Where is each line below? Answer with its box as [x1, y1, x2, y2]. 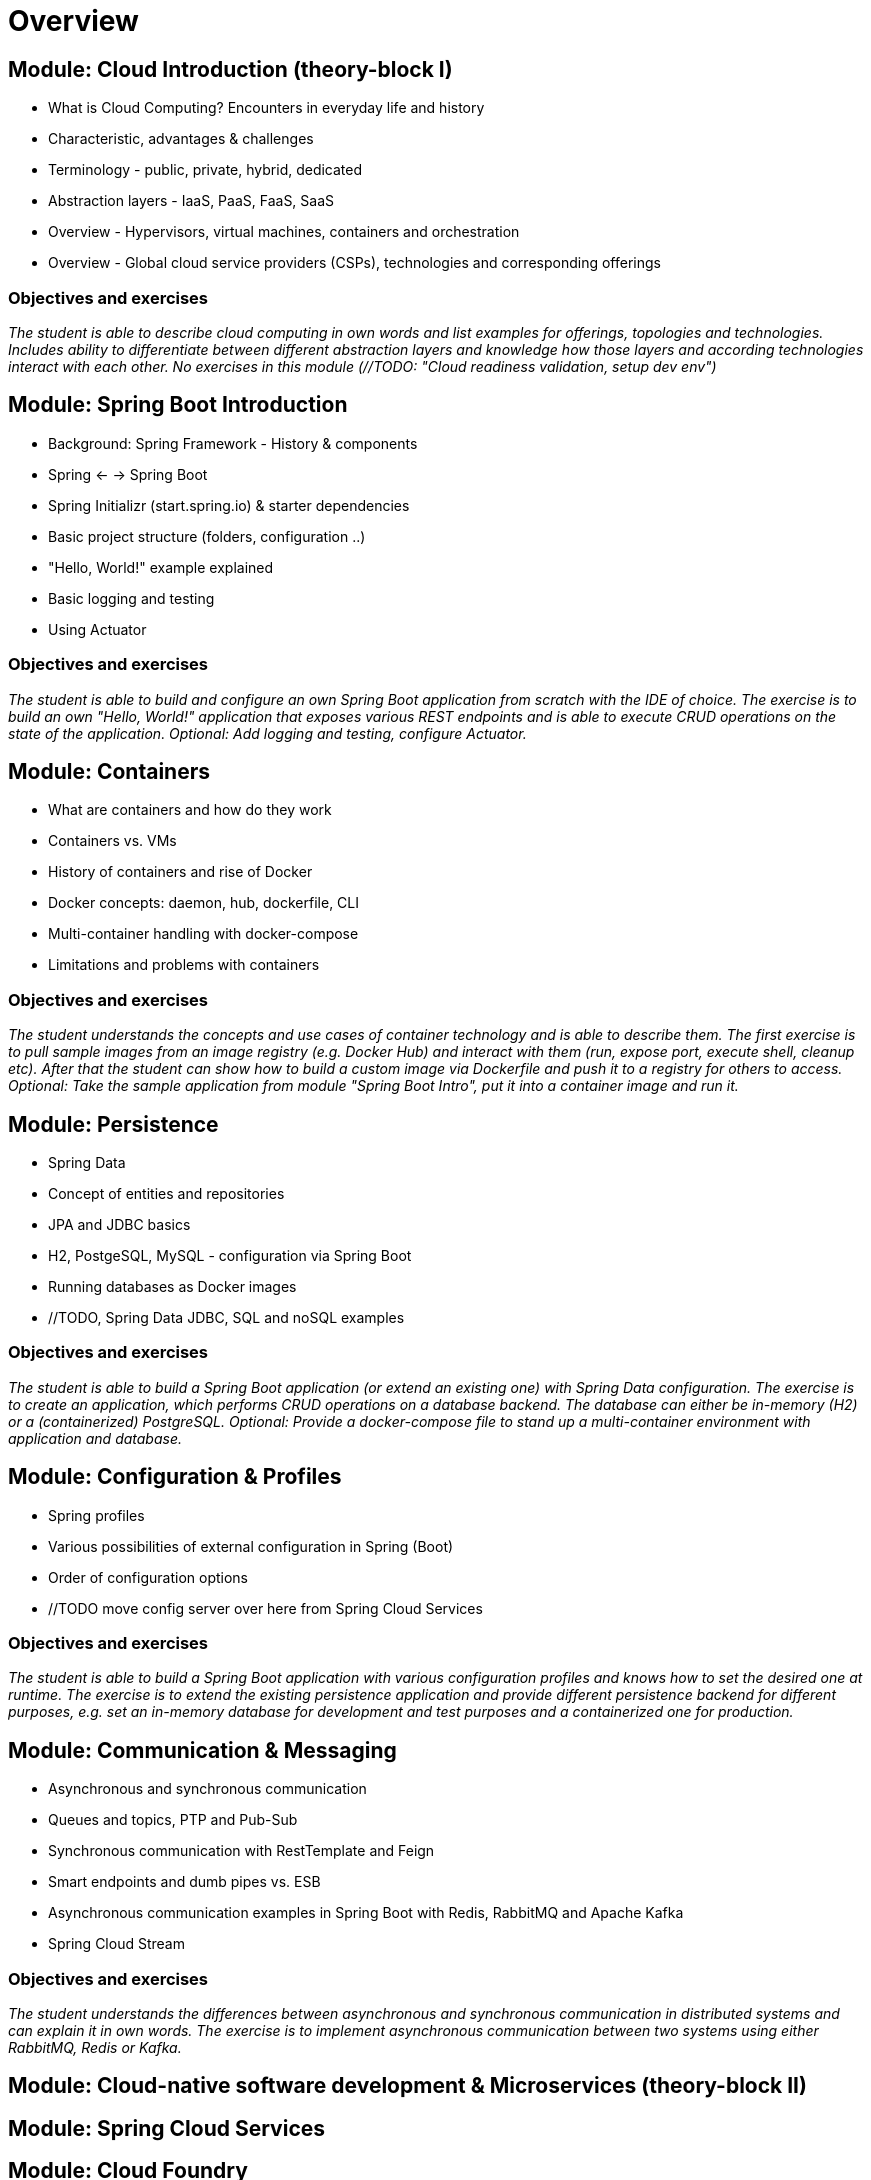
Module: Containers [8, 758, 211, 784]
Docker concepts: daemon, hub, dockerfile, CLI [48, 894, 360, 912]
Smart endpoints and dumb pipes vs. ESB [48, 1873, 321, 1891]
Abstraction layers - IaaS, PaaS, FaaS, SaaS [48, 192, 335, 210]
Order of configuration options [48, 1568, 248, 1586]
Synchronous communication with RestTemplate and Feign [48, 1842, 435, 1860]
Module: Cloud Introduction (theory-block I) [8, 56, 453, 82]
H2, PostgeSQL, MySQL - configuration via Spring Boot [48, 1246, 412, 1264]
